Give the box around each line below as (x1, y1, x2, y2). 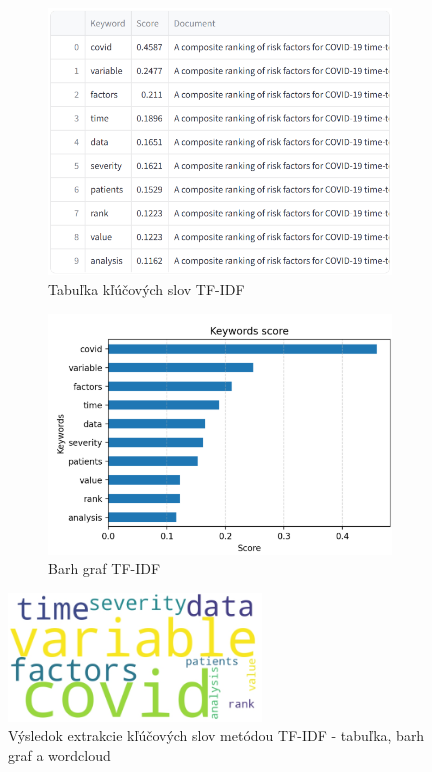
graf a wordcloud (8, 744, 111, 765)
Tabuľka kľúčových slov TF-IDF (48, 278, 245, 299)
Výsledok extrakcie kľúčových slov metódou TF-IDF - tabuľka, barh (8, 725, 425, 746)
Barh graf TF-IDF (48, 558, 161, 579)
